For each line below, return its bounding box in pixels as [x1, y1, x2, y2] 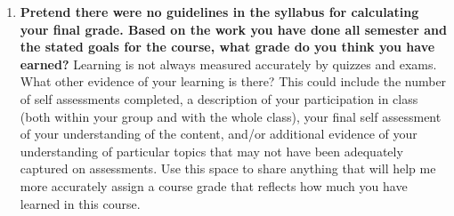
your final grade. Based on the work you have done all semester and [20, 20, 447, 38]
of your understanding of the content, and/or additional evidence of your [20, 124, 418, 143]
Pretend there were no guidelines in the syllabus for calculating [20, 3, 419, 20]
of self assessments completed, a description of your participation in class [20, 89, 418, 108]
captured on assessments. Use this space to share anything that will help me [20, 159, 436, 178]
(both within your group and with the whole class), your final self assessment [20, 107, 442, 125]
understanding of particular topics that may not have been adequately [20, 141, 403, 160]
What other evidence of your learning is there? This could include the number [20, 72, 447, 91]
